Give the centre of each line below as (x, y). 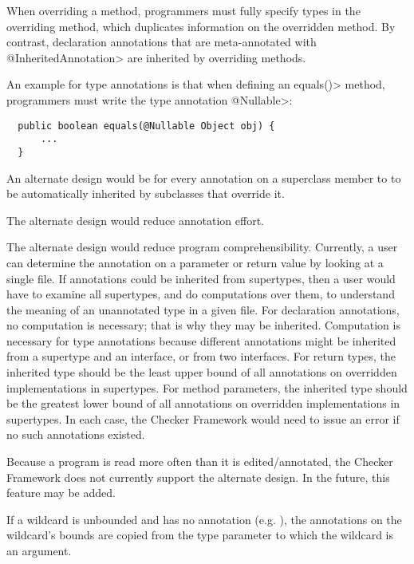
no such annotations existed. (76, 434)
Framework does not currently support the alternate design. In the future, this (198, 477)
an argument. (39, 550)
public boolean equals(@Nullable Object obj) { (146, 126)
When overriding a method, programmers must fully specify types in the (183, 10)
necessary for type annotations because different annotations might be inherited (201, 340)
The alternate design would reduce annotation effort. (135, 220)
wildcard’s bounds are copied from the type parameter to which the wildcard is (200, 535)
